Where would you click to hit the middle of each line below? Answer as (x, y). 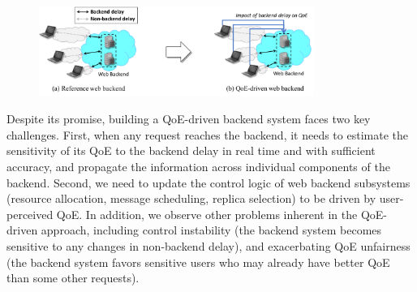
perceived (30, 214)
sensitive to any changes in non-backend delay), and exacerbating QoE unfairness (208, 245)
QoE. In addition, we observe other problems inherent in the (207, 214)
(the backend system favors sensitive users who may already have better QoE (198, 262)
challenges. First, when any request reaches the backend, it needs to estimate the (207, 134)
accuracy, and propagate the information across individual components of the (198, 166)
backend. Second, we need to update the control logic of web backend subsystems (208, 182)
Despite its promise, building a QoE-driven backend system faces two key (189, 119)
